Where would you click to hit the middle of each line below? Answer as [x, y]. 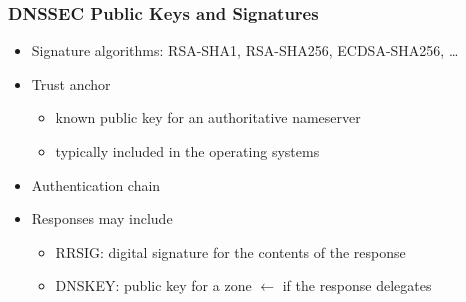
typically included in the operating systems [187, 151]
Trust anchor [71, 83]
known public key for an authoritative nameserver [208, 117]
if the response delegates [357, 285]
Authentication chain [96, 184]
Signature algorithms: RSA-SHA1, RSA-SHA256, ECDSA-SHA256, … [245, 50]
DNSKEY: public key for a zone [153, 285]
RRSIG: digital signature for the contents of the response [230, 251]
